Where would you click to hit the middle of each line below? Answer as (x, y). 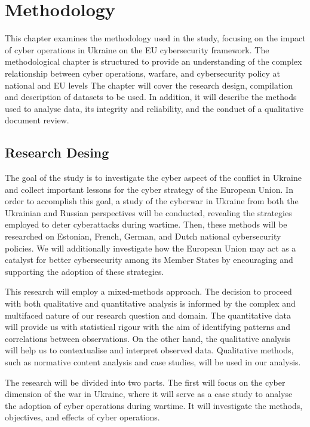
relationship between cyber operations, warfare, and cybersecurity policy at (142, 73)
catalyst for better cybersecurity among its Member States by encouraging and (149, 260)
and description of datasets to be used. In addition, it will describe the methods (151, 97)
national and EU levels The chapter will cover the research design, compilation (149, 85)
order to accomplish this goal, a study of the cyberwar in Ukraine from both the (152, 201)
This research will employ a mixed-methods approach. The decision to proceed (148, 291)
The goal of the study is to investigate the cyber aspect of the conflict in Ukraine (153, 178)
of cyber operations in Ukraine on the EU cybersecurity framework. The (137, 49)
